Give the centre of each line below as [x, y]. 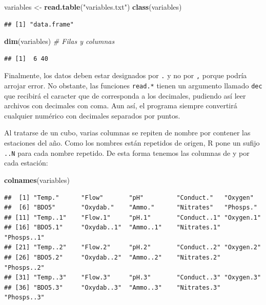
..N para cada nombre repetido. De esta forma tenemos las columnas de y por [127, 152]
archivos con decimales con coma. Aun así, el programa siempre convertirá [121, 105]
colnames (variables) [37, 180]
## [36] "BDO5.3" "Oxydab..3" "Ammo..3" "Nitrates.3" [112, 287]
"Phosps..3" [24, 298]
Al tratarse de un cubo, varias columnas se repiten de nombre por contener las [127, 133]
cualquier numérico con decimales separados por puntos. [92, 115]
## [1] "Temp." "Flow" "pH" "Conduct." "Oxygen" [129, 197]
